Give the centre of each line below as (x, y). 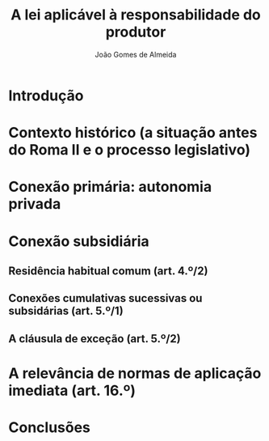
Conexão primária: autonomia (110, 187)
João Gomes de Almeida (136, 54)
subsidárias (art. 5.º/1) (66, 311)
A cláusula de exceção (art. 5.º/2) (95, 339)
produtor (136, 32)
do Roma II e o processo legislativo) (130, 150)
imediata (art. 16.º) (72, 390)
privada (35, 204)
